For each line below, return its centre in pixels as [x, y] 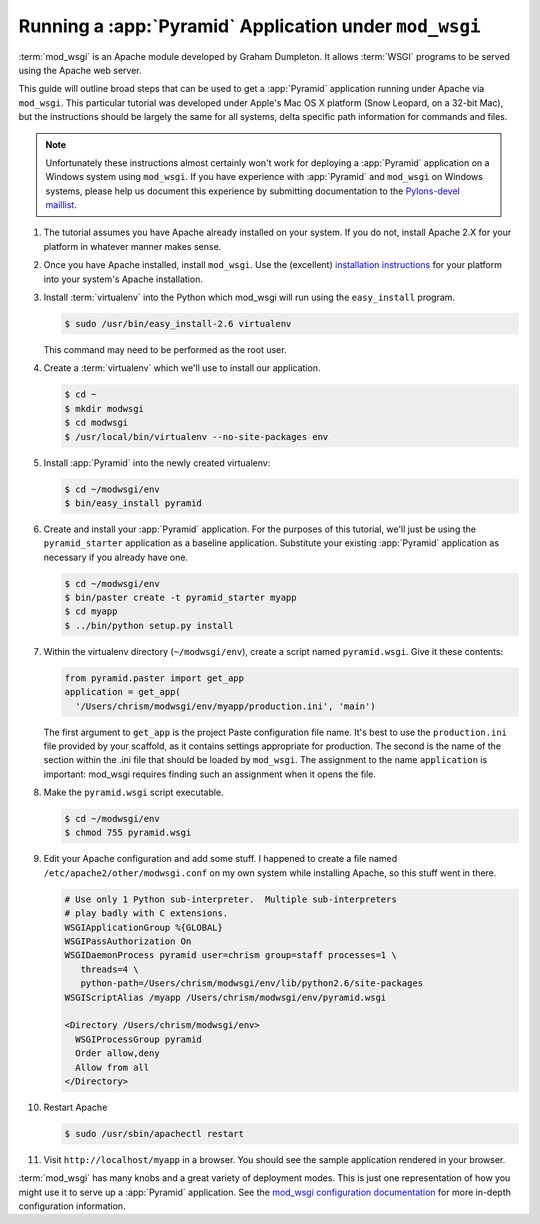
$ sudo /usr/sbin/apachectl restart [154, 1133]
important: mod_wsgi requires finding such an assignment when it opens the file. [210, 774]
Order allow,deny [117, 1053]
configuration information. [72, 1206]
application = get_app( [123, 692]
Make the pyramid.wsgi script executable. [133, 792]
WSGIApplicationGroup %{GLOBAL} [144, 927]
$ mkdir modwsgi [104, 408]
